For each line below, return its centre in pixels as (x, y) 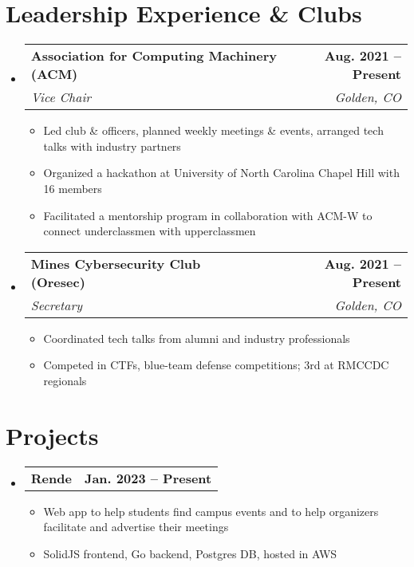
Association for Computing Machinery (154, 56)
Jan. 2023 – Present (148, 478)
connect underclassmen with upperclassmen (150, 231)
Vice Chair (61, 97)
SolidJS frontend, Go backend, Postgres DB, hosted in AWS (190, 553)
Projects (52, 435)
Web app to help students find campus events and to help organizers (211, 511)
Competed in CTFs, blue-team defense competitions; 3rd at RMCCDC (216, 365)
